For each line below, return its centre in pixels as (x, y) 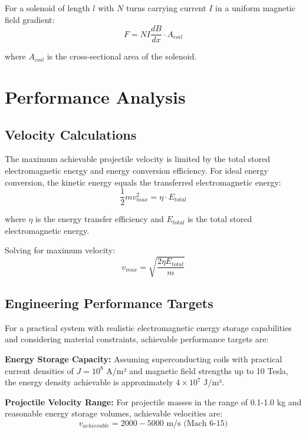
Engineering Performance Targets (109, 303)
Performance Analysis (95, 97)
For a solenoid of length (47, 8)
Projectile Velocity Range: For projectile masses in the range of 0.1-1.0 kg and (153, 401)
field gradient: (30, 19)
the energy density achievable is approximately (89, 382)
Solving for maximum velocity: (60, 250)
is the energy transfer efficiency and (100, 219)
